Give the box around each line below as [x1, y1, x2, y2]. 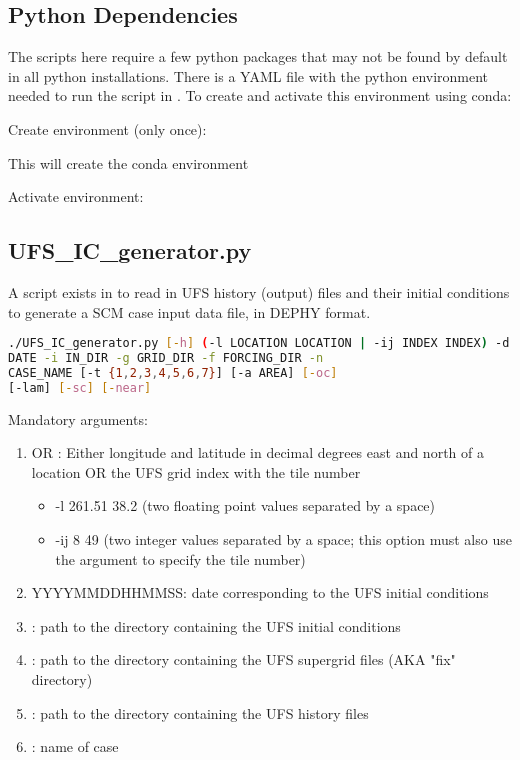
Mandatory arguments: [8, 408, 148, 429]
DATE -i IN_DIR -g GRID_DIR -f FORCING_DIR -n [8, 351, 324, 366]
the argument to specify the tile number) [55, 548, 306, 569]
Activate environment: [8, 186, 144, 207]
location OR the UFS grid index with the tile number [31, 461, 361, 482]
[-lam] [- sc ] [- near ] [8, 380, 152, 395]
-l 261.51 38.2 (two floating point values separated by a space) [55, 495, 436, 516]
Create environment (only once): [8, 118, 207, 139]
